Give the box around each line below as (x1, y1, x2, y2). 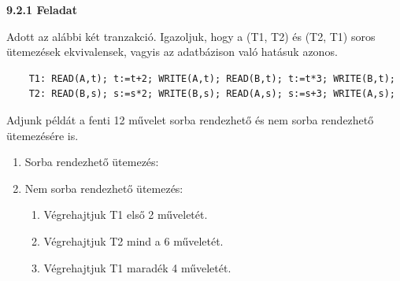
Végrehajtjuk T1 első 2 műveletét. (43, 206, 208, 223)
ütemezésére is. (6, 127, 79, 143)
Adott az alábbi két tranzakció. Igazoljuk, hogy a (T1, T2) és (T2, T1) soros (6, 28, 376, 44)
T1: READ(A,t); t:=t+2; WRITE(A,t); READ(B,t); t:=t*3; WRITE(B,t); (28, 72, 395, 84)
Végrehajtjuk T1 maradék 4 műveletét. (43, 259, 231, 275)
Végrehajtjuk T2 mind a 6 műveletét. (43, 232, 224, 249)
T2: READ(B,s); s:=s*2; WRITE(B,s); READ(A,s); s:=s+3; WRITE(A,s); (28, 88, 395, 100)
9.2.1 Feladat (6, 2, 77, 17)
